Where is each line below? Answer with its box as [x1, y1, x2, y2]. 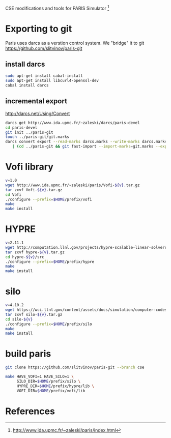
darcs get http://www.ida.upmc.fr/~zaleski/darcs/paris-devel [5, 120, 140, 125]
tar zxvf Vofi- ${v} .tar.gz [5, 187, 63, 192]
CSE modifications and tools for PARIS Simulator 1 [5, 5, 109, 11]
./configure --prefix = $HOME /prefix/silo [5, 322, 93, 327]
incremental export [5, 97, 68, 106]
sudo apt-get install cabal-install [5, 73, 83, 78]
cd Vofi [5, 192, 22, 197]
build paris [5, 348, 51, 360]
